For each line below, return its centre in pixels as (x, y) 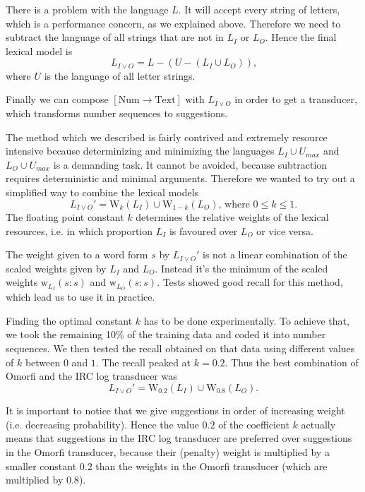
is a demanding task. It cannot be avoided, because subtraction (190, 164)
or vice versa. (285, 230)
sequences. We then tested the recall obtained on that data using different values (180, 348)
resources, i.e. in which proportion (79, 230)
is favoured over (203, 230)
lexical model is (39, 50)
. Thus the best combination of (292, 362)
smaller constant (41, 466)
